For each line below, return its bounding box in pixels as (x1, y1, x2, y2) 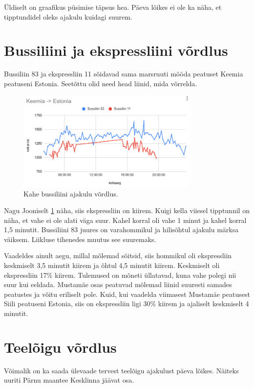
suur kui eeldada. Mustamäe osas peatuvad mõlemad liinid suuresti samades (4, 279, 232, 290)
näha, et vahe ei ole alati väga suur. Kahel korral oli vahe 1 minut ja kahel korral (4, 215, 247, 225)
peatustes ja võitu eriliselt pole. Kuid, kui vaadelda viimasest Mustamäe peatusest (4, 289, 250, 299)
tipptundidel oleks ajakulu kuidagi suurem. (4, 11, 132, 22)
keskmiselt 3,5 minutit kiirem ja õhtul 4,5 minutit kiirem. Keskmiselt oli (4, 260, 220, 270)
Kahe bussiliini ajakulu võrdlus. (23, 189, 118, 199)
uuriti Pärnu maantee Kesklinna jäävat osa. (4, 375, 134, 385)
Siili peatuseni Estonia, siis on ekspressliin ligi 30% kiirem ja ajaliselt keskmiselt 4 (4, 298, 249, 309)
